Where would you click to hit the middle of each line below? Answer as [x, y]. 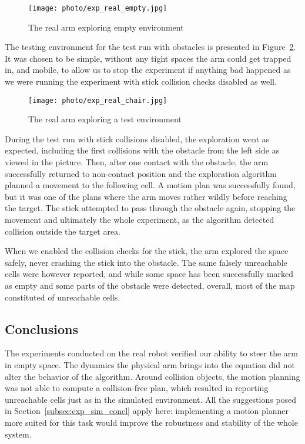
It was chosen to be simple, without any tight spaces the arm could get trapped [148, 58]
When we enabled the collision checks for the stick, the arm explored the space [147, 251]
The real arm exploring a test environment [105, 119]
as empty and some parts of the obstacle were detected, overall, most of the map [150, 285]
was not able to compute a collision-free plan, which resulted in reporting [137, 388]
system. [18, 434]
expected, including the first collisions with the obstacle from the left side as [142, 150]
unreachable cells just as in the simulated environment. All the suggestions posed [151, 399]
